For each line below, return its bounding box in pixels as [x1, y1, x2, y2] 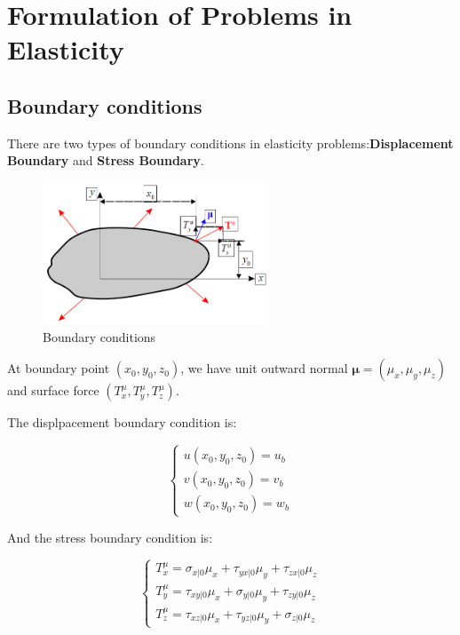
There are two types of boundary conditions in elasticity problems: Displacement [7, 133, 454, 152]
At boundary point [7, 359, 110, 377]
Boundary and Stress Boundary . [7, 151, 204, 170]
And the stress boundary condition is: [7, 528, 213, 546]
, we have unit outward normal [180, 359, 348, 377]
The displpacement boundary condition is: [7, 413, 237, 432]
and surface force [7, 381, 99, 400]
